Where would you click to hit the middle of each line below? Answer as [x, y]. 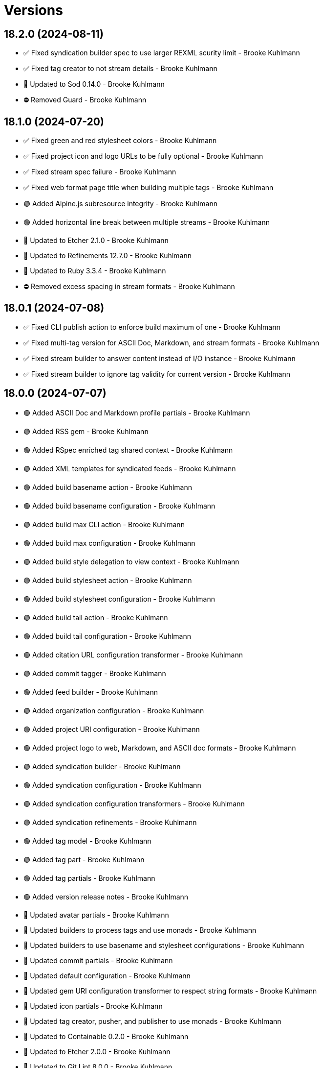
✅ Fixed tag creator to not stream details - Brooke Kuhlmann [120, 69]
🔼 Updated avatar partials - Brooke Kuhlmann [96, 915]
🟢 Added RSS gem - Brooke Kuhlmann [86, 431]
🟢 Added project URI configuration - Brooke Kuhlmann [112, 729]
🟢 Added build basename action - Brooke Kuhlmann [108, 487]
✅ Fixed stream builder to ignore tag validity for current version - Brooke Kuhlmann [157, 374]
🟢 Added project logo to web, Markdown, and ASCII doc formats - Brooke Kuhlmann [160, 748]
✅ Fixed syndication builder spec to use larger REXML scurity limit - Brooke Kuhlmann [162, 53]
